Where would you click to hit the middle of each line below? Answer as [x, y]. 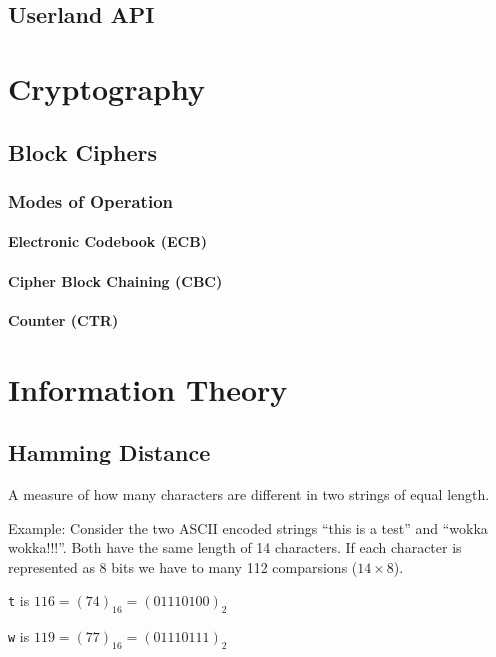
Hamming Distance [109, 452]
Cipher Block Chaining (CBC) [115, 280]
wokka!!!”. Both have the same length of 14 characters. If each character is [235, 547]
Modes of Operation [91, 200]
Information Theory [148, 388]
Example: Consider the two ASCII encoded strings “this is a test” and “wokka [248, 527]
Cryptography [106, 87]
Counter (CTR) [63, 319]
